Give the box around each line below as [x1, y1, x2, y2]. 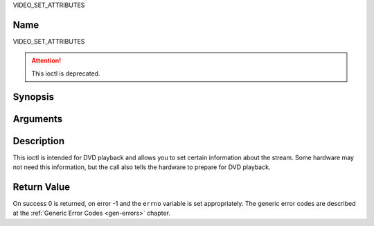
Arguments [12, 113, 63, 125]
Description [12, 135, 65, 147]
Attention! [31, 56, 62, 65]
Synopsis [12, 91, 55, 103]
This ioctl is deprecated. [31, 69, 100, 78]
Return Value [12, 181, 71, 193]
